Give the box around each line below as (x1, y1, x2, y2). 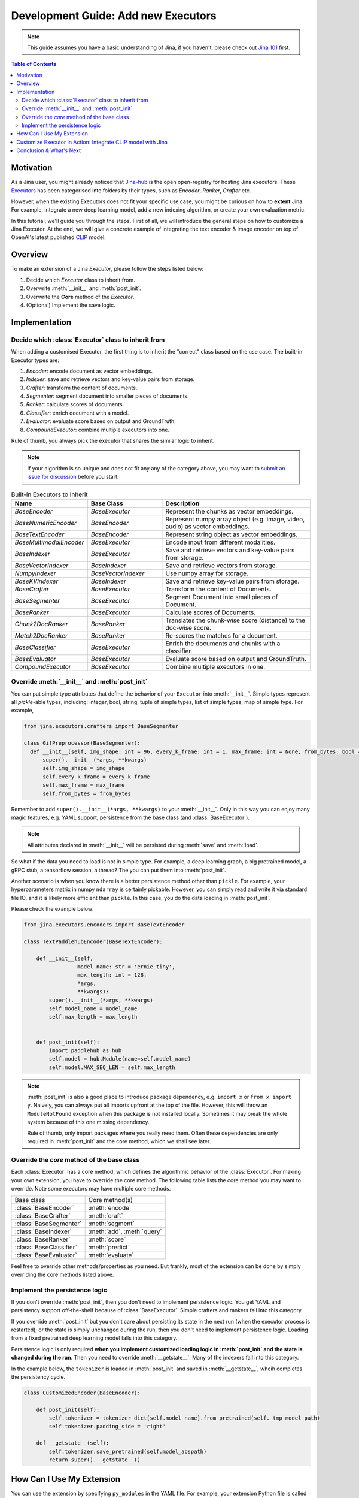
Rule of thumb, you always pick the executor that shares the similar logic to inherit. (11, 437, 215, 445)
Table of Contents (11, 61, 57, 68)
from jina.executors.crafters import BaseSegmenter (23, 723, 179, 730)
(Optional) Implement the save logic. (26, 301, 116, 309)
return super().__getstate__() (48, 1457, 141, 1463)
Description (165, 499, 200, 508)
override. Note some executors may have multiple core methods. (11, 1185, 171, 1192)
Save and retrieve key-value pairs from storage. (165, 577, 300, 585)
